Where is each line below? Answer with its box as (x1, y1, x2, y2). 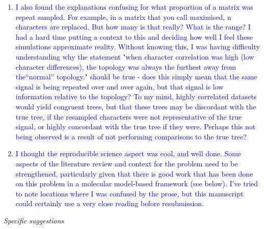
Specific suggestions (4, 215, 64, 225)
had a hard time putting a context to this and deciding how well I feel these (15, 31, 253, 42)
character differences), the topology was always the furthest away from (15, 61, 236, 72)
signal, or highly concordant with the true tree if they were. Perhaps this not (15, 121, 256, 132)
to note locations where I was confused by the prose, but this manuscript (15, 188, 244, 198)
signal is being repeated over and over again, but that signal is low (15, 81, 224, 92)
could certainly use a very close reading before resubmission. (15, 198, 204, 209)
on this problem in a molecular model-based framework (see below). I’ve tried (15, 178, 258, 189)
